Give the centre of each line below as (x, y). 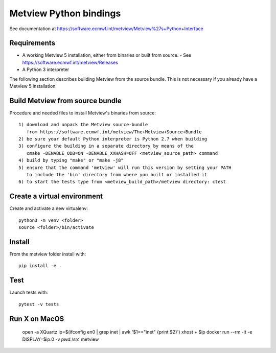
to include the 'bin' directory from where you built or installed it (117, 175)
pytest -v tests (39, 304)
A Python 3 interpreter (46, 69)
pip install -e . (40, 266)
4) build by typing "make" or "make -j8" (71, 160)
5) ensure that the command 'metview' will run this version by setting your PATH (125, 168)
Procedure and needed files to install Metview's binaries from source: (83, 113)
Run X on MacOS (37, 319)
